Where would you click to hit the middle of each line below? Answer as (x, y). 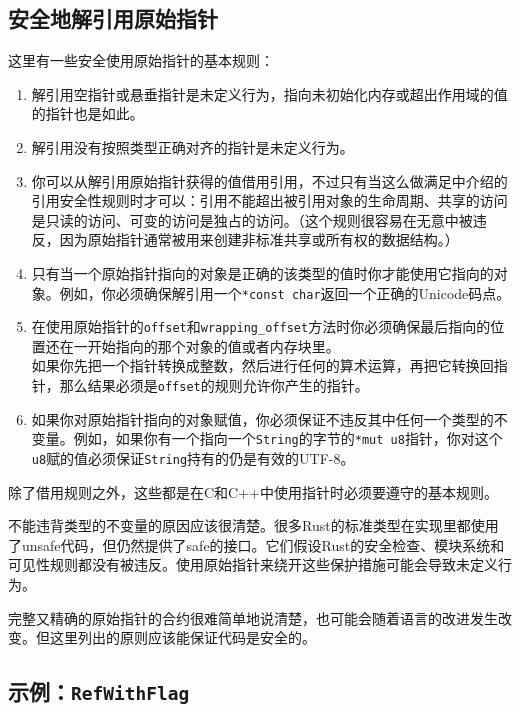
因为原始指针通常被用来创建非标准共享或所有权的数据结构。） (259, 239)
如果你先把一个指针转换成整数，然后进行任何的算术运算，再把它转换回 (262, 365)
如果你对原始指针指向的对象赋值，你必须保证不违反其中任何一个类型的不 (269, 418)
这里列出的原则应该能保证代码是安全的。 (182, 637)
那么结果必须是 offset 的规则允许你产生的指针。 (214, 385)
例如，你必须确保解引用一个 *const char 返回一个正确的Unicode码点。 (285, 292)
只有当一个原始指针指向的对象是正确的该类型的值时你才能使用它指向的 (262, 272)
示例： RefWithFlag (99, 691)
